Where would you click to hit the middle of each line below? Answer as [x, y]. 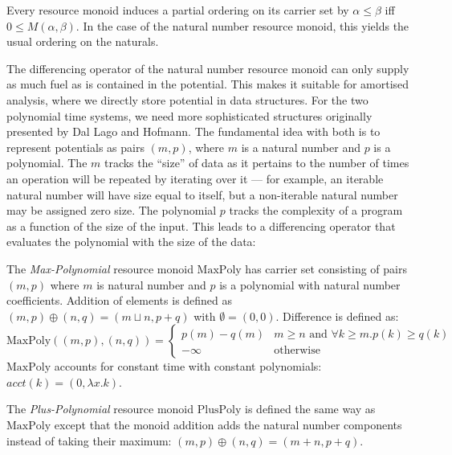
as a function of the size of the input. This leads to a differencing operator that [201, 225]
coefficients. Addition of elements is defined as [120, 300]
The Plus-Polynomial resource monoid [100, 409]
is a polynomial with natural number [310, 284]
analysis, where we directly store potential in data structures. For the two [187, 99]
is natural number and [151, 284]
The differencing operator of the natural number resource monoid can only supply [208, 68]
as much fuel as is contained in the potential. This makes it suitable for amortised [208, 84]
